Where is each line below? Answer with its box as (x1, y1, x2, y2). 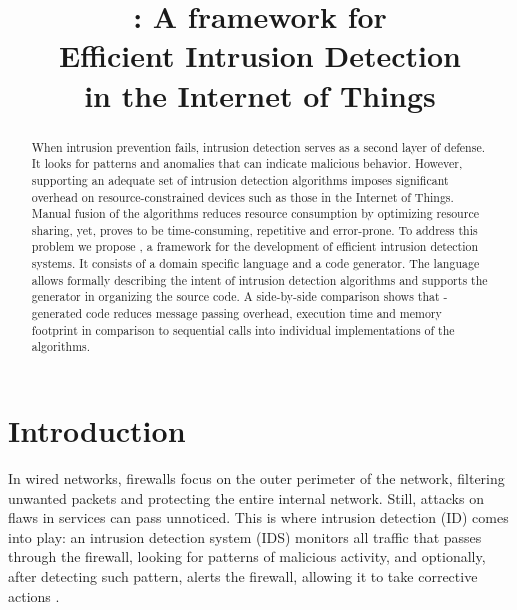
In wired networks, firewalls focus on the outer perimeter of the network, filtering (8, 468, 505, 489)
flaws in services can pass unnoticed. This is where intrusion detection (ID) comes (8, 507, 509, 528)
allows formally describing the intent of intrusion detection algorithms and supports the (31, 271, 488, 288)
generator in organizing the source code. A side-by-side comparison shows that (31, 288, 440, 305)
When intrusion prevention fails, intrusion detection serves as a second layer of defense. (31, 138, 485, 155)
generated (31, 305, 83, 322)
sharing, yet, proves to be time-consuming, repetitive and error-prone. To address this (31, 221, 478, 238)
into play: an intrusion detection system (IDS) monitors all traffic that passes (8, 526, 482, 547)
